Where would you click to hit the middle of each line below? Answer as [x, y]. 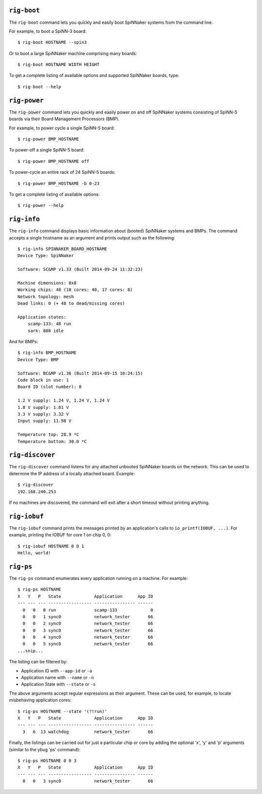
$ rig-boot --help [40, 87]
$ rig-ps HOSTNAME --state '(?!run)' [63, 711]
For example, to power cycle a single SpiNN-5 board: [62, 128]
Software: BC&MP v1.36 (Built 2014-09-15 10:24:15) [80, 373]
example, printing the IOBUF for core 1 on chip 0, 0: [60, 535]
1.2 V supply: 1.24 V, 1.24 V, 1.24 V [64, 401]
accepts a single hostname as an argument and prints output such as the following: [92, 238]
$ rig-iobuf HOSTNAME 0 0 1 [51, 546]
